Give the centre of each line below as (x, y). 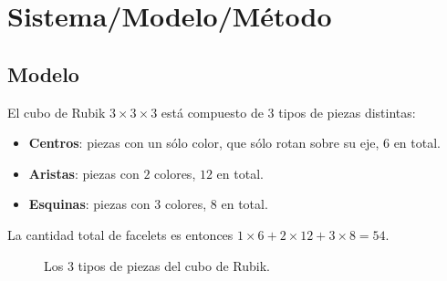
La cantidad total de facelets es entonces (120, 234)
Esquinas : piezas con (89, 204)
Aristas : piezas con (84, 173)
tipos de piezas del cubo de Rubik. (174, 265)
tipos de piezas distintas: (347, 112)
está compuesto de (212, 112)
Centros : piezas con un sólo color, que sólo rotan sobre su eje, (204, 143)
